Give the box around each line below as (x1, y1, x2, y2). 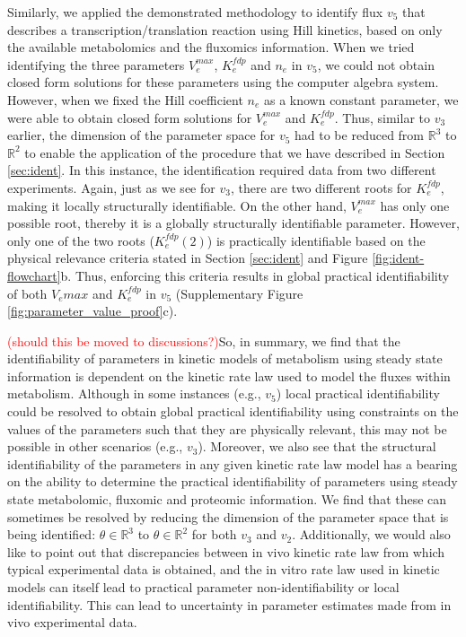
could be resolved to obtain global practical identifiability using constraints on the (7, 402, 459, 421)
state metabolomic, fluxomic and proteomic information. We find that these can (7, 490, 447, 509)
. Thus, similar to (334, 108, 430, 127)
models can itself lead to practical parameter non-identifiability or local (7, 578, 400, 596)
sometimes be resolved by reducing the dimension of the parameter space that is (7, 507, 449, 526)
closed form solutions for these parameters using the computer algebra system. (7, 73, 439, 92)
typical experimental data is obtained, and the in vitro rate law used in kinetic (7, 560, 440, 579)
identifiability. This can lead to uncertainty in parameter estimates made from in (7, 595, 452, 614)
